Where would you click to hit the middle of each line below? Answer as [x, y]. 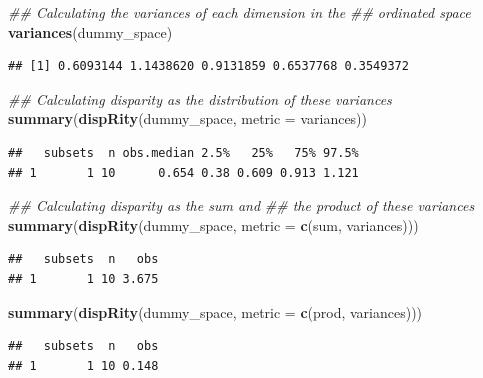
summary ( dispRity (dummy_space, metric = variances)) [188, 118]
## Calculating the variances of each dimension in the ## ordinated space [239, 12]
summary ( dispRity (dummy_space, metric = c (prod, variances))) [215, 311]
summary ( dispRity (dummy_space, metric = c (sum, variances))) [213, 224]
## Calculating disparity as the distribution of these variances [200, 98]
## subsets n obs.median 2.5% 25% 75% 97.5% [183, 152]
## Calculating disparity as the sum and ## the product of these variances [241, 205]
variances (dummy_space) [90, 31]
